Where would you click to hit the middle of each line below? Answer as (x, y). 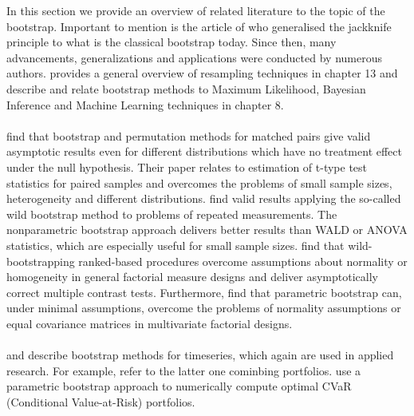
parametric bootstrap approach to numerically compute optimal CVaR (179, 386)
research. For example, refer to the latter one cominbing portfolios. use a (184, 370)
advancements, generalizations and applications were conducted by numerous (194, 57)
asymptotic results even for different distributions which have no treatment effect (204, 151)
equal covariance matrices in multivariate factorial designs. (150, 323)
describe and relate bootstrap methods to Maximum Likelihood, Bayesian (186, 88)
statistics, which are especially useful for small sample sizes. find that (175, 245)
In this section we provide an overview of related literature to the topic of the (196, 10)
